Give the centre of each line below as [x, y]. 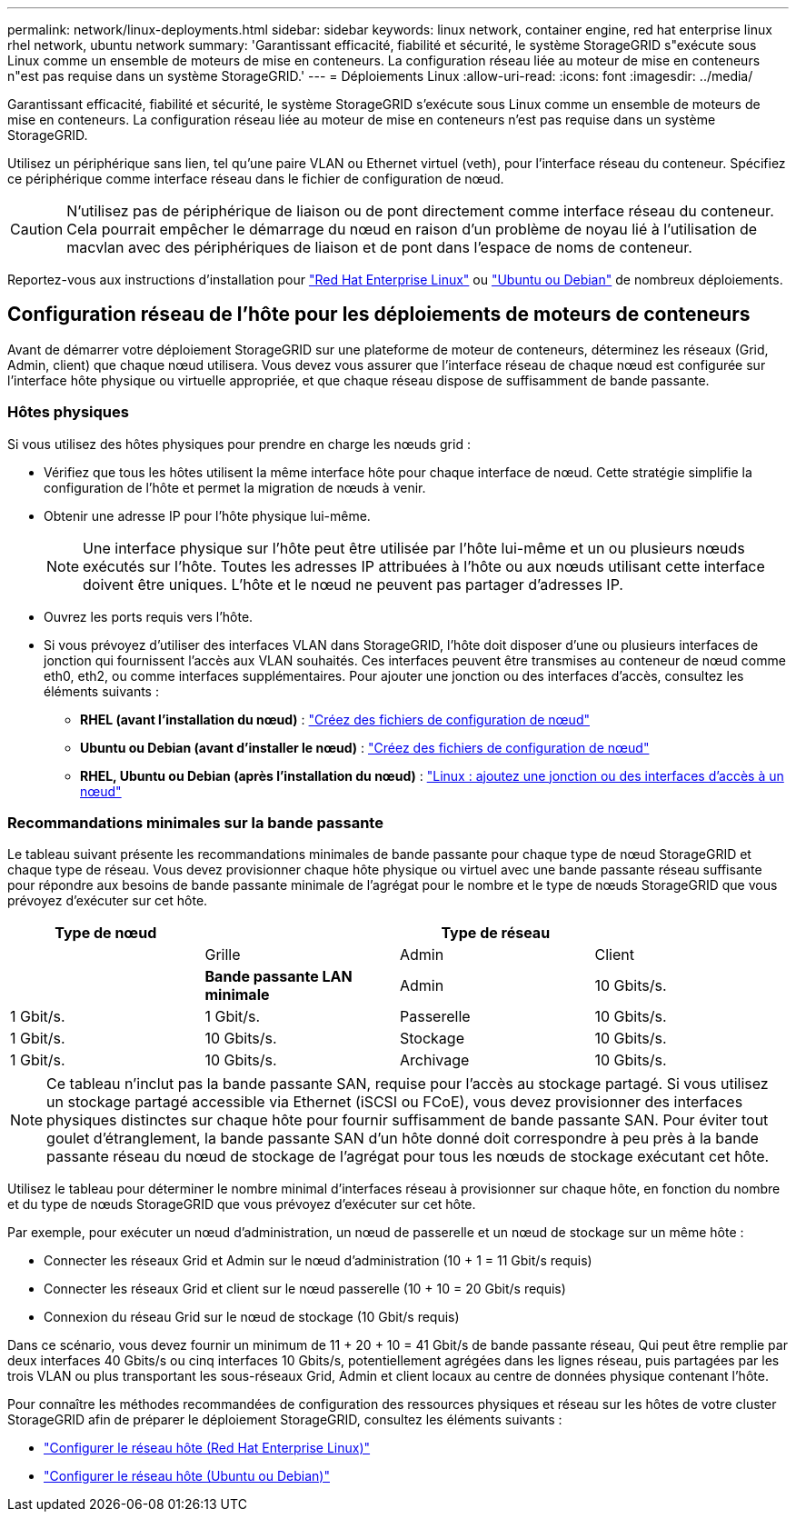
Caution [37, 229]
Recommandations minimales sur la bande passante [195, 822]
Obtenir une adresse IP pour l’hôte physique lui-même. [207, 515]
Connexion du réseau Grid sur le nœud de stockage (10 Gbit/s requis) [252, 1317]
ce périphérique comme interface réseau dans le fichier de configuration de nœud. [256, 179]
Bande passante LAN [279, 977]
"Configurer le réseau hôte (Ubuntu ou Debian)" [187, 1476]
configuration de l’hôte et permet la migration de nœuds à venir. [235, 487]
